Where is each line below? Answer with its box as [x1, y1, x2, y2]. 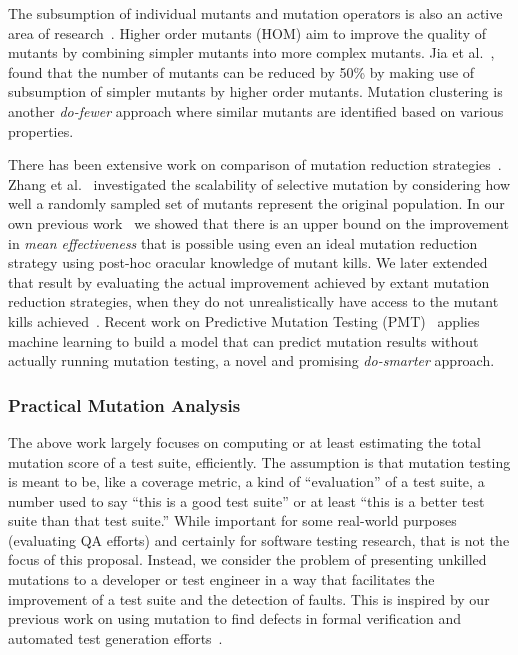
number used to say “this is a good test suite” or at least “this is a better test [8, 490, 485, 511]
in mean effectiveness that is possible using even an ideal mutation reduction [8, 232, 478, 253]
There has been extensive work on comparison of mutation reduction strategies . [8, 154, 502, 175]
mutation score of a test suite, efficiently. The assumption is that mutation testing [8, 451, 511, 472]
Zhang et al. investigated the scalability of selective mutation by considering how [8, 173, 511, 194]
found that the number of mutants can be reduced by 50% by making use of [8, 61, 475, 82]
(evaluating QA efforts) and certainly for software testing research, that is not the [8, 529, 510, 550]
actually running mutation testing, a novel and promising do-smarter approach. [8, 350, 495, 371]
